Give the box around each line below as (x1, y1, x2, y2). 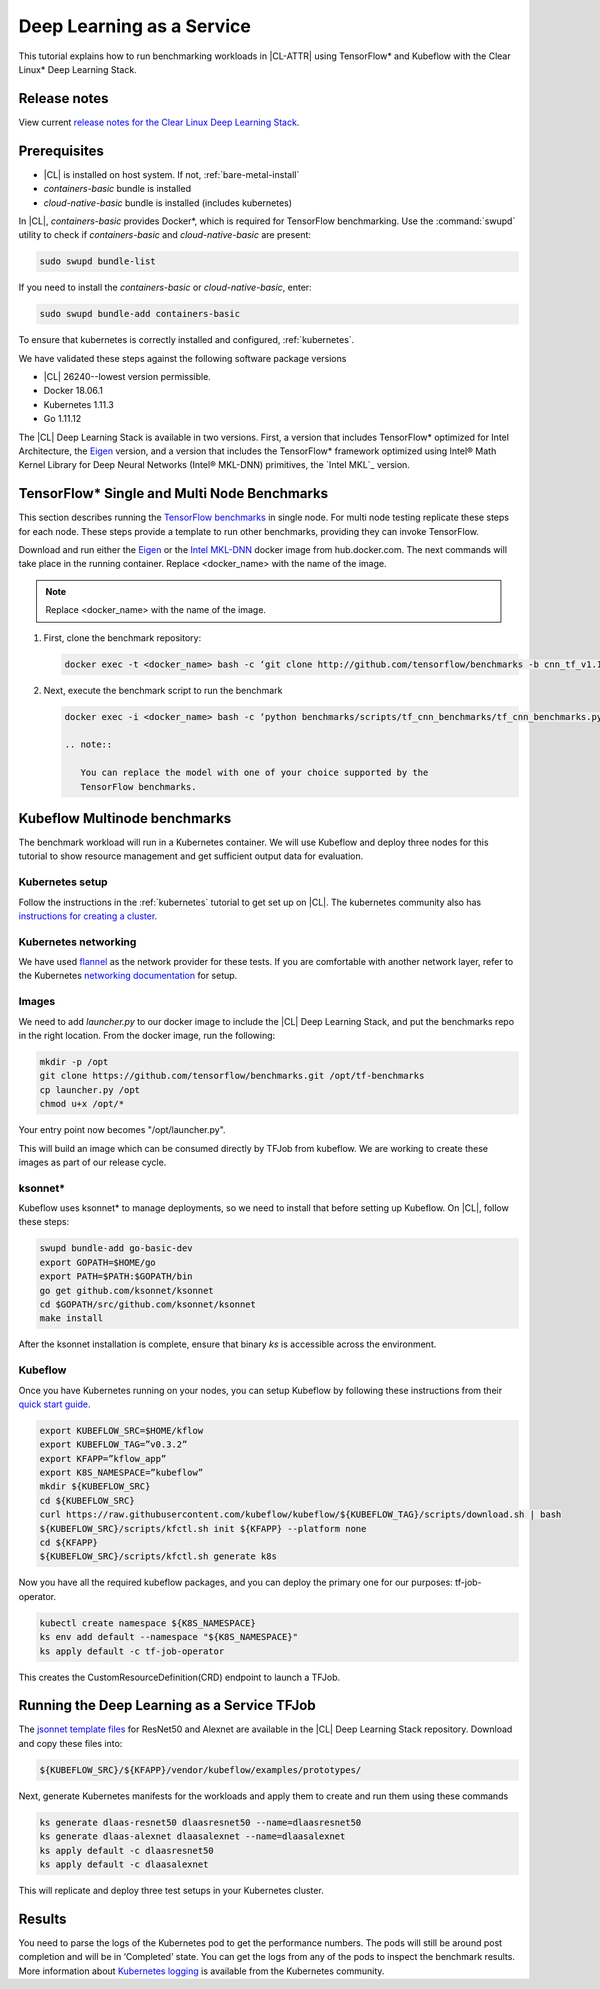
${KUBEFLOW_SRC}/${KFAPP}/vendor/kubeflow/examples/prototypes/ (39, 1764, 362, 1775)
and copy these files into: (18, 1737, 123, 1749)
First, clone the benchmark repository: (43, 631, 202, 644)
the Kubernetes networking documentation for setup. (18, 970, 238, 982)
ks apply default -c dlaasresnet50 (39, 1845, 214, 1856)
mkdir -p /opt (39, 1056, 109, 1067)
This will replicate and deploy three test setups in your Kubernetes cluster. (18, 1884, 324, 1896)
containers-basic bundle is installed (43, 183, 192, 195)
